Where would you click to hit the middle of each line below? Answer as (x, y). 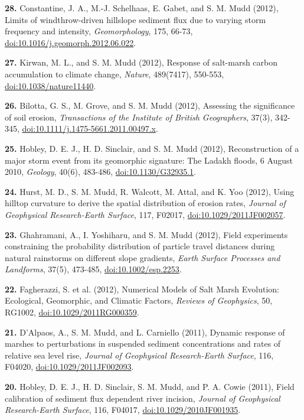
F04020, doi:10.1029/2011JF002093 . (69, 367)
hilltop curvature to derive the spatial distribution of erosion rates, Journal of (145, 203)
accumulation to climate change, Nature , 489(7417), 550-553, (115, 74)
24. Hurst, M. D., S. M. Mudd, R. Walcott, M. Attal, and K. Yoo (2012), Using (150, 191)
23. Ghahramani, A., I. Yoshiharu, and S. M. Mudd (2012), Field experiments (146, 234)
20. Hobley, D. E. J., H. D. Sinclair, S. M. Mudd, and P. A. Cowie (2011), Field (150, 387)
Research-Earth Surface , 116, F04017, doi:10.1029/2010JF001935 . (123, 410)
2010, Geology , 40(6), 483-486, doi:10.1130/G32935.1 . (101, 172)
